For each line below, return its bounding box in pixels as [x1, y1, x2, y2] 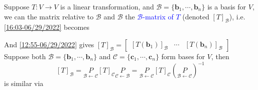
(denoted [182, 11, 209, 21]
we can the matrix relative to [4, 11, 94, 21]
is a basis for [207, 1, 246, 11]
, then [211, 51, 229, 61]
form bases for [161, 51, 205, 61]
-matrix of [143, 11, 174, 21]
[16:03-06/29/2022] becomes [4, 22, 90, 32]
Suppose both [4, 51, 46, 61]
